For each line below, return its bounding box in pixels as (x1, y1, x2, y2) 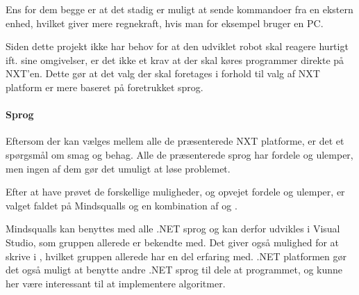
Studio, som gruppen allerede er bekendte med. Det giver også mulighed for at (6, 234, 340, 249)
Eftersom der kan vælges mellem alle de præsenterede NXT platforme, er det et (6, 134, 344, 148)
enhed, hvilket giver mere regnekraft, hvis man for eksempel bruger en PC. (6, 15, 324, 30)
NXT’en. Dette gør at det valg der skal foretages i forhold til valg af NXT (6, 66, 320, 81)
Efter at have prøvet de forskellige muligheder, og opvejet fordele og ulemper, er (6, 184, 345, 199)
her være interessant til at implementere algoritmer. (6, 276, 226, 290)
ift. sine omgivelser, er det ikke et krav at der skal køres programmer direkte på (6, 52, 344, 67)
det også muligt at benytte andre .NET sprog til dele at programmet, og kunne (6, 262, 343, 277)
